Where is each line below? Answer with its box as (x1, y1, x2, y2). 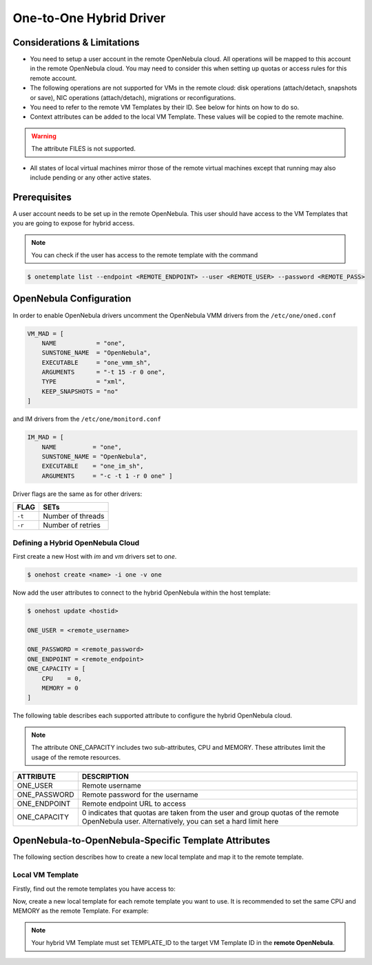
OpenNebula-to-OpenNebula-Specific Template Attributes (12, 835, 271, 846)
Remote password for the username (81, 790, 198, 799)
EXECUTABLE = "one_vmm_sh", (41, 359, 152, 366)
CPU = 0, (41, 675, 83, 682)
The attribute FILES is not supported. (31, 145, 136, 153)
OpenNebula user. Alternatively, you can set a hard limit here (81, 816, 279, 826)
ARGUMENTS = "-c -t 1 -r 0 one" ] (41, 472, 173, 479)
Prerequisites (12, 191, 72, 203)
